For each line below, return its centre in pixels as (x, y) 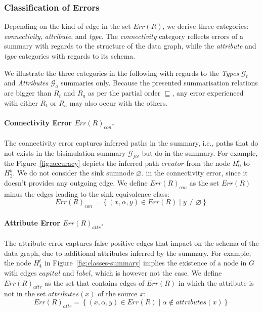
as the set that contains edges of (95, 282)
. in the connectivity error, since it (194, 173)
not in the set (25, 294)
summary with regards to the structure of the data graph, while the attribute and (130, 46)
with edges (20, 272)
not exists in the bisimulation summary (65, 152)
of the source (118, 294)
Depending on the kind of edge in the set (68, 26)
